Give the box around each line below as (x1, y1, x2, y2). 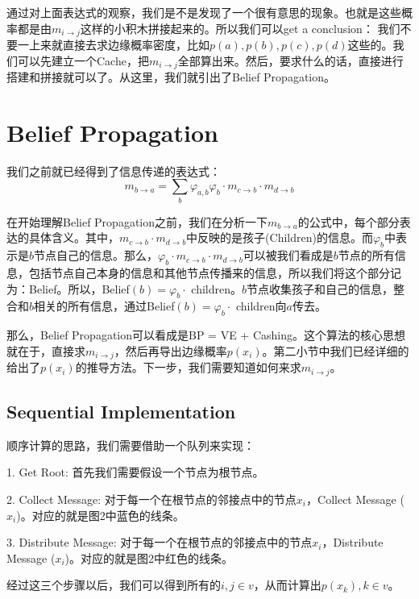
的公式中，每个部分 (297, 213, 400, 230)
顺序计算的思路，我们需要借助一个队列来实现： (6, 436, 255, 453)
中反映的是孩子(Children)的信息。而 (186, 229, 373, 246)
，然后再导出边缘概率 (114, 342, 227, 359)
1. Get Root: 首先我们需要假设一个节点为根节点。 (6, 464, 264, 480)
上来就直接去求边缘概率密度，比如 (28, 36, 209, 53)
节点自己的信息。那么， (34, 247, 159, 264)
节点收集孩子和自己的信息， (247, 280, 394, 297)
